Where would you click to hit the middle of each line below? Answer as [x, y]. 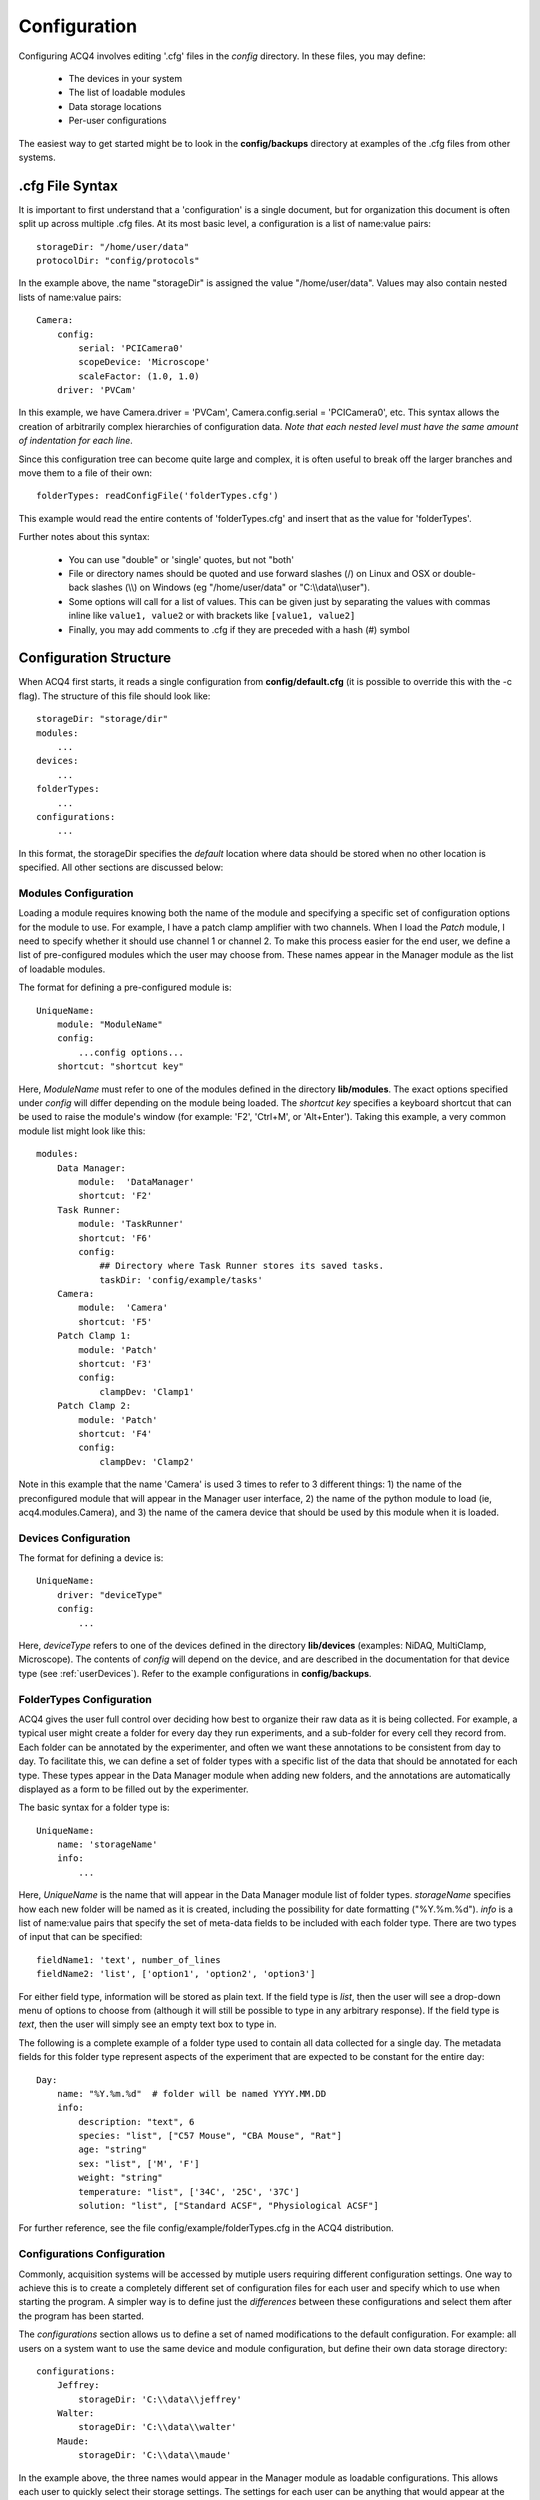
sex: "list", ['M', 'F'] [139, 2163]
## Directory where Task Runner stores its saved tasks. [242, 1266]
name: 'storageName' [107, 1844]
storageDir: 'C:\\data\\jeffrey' [160, 2399]
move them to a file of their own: [85, 473]
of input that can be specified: [80, 1937]
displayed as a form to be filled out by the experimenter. [133, 1789]
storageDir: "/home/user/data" [113, 246]
